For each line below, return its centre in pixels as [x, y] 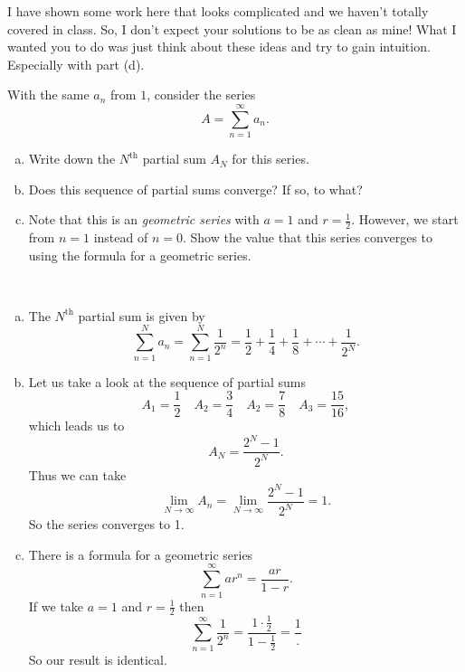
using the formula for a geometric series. [140, 255]
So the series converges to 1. [106, 524]
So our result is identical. [98, 659]
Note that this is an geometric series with [144, 219]
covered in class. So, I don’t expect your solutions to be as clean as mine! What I [232, 28]
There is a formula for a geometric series [141, 554]
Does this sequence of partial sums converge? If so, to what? [195, 189]
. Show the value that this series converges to [308, 237]
